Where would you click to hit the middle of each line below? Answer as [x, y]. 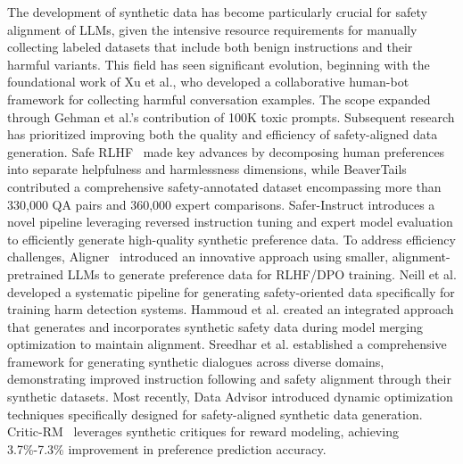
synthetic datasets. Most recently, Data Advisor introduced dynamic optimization [230, 397]
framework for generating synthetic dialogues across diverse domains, [196, 361]
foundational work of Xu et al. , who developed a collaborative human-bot [208, 82]
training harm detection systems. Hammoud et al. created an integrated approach [231, 309]
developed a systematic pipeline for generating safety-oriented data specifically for [231, 291]
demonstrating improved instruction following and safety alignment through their [229, 379]
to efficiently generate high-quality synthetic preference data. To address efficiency [231, 239]
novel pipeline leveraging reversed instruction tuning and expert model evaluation [230, 222]
